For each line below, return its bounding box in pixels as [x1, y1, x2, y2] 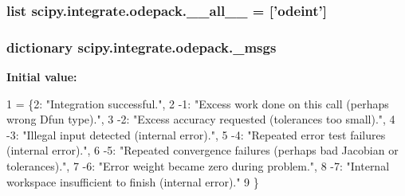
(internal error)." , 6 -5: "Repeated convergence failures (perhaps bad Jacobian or [6, 142, 399, 159]
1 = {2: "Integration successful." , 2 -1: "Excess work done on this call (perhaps [6, 95, 389, 112]
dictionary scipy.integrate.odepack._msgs [6, 37, 277, 57]
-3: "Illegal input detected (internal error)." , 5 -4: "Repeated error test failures [6, 126, 386, 143]
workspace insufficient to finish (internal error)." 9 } [6, 173, 259, 190]
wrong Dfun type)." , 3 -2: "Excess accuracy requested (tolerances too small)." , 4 [6, 111, 395, 127]
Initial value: [6, 69, 77, 85]
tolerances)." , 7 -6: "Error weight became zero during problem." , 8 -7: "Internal [6, 158, 390, 174]
